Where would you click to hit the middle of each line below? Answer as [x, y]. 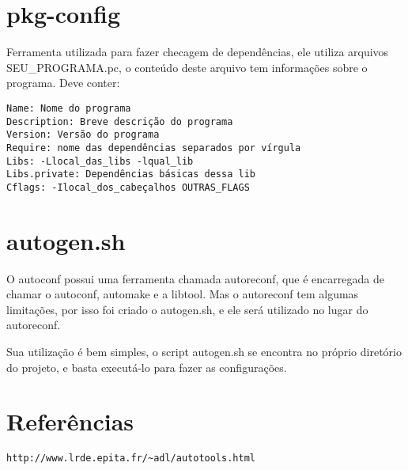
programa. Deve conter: [63, 83]
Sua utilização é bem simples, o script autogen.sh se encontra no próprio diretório [204, 351]
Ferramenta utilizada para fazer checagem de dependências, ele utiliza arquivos [198, 52]
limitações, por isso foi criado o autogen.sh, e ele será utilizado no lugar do [187, 309]
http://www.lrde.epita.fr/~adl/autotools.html [131, 459]
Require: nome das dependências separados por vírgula [154, 148]
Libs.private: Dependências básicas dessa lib [131, 174]
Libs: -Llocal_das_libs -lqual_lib [100, 161]
